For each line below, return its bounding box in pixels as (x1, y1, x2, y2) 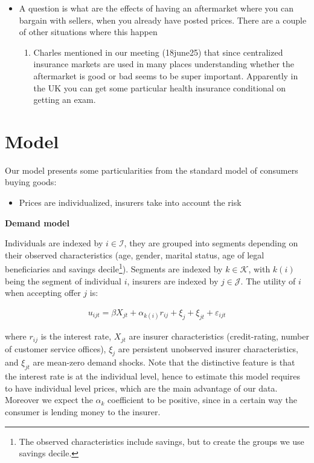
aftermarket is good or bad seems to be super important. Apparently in (33, 69, 298, 82)
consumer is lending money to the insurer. (5, 405, 161, 418)
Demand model (5, 216, 69, 229)
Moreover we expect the (5, 393, 93, 406)
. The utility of (240, 274, 296, 287)
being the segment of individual (5, 274, 121, 287)
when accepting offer (5, 286, 81, 299)
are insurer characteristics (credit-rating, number (129, 330, 309, 343)
